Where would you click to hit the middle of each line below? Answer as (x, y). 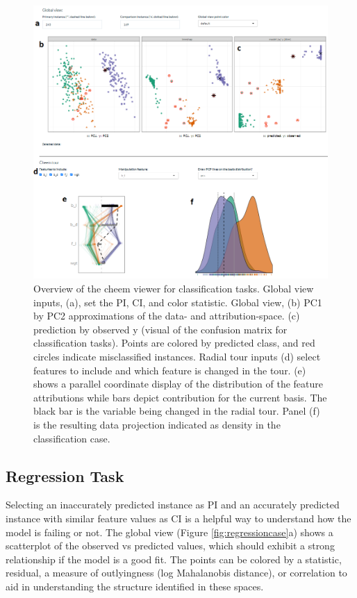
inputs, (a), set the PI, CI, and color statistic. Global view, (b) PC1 (178, 302)
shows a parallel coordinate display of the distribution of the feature (178, 384)
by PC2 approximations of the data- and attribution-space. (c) (167, 316)
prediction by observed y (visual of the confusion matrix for (160, 329)
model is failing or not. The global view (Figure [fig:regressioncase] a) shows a (169, 532)
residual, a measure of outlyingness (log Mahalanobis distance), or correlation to (176, 573)
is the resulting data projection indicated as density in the (157, 424)
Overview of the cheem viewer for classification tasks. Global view (174, 288)
